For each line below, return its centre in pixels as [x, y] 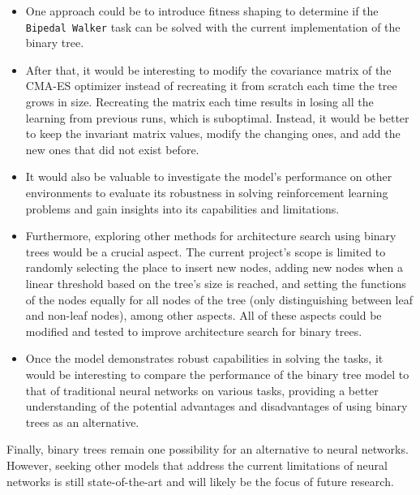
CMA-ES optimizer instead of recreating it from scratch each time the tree [211, 86]
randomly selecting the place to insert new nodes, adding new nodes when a [214, 267]
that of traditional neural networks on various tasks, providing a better [202, 390]
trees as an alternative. [82, 422]
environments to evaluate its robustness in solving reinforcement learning [207, 192]
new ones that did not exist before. [112, 149]
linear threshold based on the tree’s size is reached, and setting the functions [216, 283]
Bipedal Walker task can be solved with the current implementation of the [213, 26]
